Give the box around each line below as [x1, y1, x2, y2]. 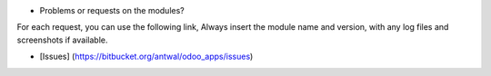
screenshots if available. [16, 34, 108, 45]
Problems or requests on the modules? [39, 5, 185, 15]
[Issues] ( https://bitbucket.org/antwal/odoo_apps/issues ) [39, 51, 254, 62]
